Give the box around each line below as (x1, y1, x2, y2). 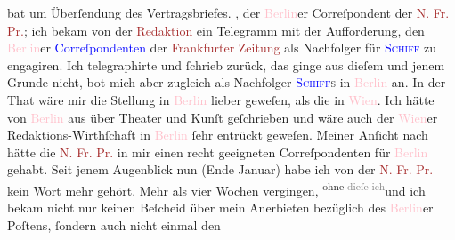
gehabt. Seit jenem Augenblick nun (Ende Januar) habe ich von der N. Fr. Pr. (7, 160, 434, 179)
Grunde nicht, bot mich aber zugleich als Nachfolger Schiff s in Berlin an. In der (7, 73, 446, 92)
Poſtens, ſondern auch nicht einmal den (7, 215, 221, 234)
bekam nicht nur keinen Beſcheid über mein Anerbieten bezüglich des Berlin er (7, 198, 434, 217)
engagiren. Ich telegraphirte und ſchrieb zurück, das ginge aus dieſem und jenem (7, 55, 445, 74)
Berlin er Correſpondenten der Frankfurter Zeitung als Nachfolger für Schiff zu (7, 38, 436, 57)
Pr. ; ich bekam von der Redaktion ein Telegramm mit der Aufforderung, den (7, 20, 425, 39)
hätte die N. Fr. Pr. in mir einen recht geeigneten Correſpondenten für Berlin (7, 142, 428, 161)
